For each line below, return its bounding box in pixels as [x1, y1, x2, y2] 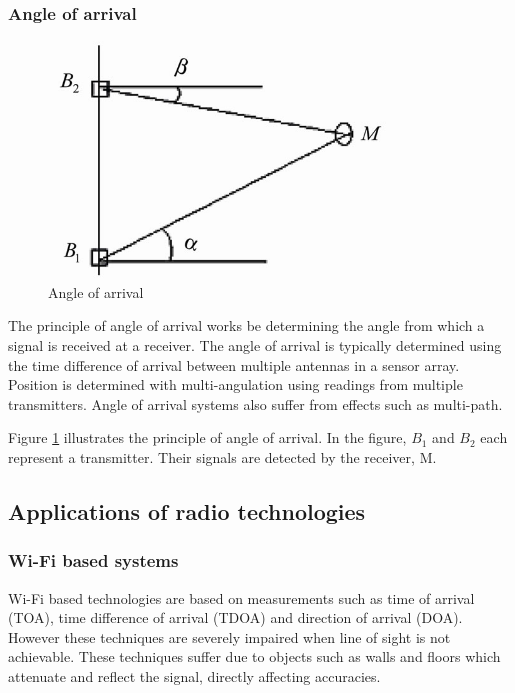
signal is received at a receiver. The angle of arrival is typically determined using [8, 335, 502, 356]
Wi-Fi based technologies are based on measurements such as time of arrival [8, 587, 475, 608]
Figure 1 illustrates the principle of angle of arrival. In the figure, [8, 427, 407, 448]
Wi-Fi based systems [8, 548, 179, 573]
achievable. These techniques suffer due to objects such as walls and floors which [8, 646, 501, 667]
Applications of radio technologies [8, 496, 366, 526]
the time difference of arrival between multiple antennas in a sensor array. [8, 354, 460, 375]
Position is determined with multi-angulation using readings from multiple [8, 374, 463, 395]
